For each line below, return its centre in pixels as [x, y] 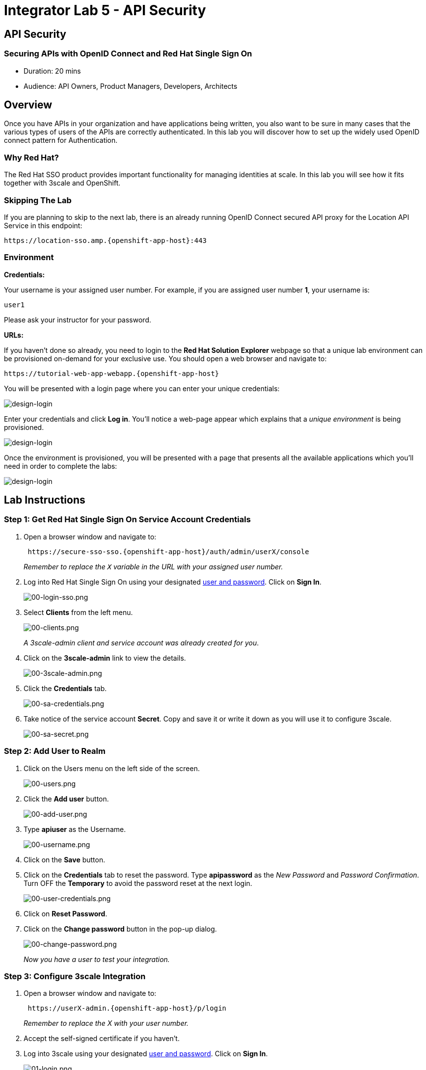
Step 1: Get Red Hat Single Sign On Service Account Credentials [127, 520]
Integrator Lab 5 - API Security [105, 10]
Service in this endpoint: [43, 225]
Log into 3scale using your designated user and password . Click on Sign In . [146, 1054]
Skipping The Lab [38, 200]
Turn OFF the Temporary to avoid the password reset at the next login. [138, 883]
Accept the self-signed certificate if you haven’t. [102, 1039]
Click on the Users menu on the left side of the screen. [112, 768]
